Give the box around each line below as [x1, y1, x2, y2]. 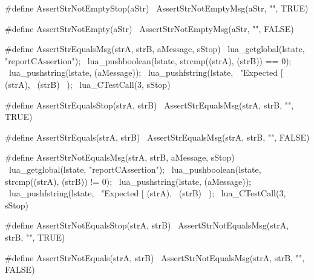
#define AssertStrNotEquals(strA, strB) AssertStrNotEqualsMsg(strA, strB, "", [5, 251, 305, 264]
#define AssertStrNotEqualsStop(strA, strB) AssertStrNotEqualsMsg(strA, [5, 219, 289, 232]
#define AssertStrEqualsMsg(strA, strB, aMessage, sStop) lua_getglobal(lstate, [5, 42, 305, 55]
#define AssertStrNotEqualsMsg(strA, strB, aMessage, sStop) [5, 151, 235, 164]
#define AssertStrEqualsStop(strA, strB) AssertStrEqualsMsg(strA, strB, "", [5, 98, 294, 111]
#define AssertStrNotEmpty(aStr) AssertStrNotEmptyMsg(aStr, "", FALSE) [5, 22, 294, 35]
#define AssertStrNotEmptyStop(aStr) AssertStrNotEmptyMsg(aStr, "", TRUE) [5, 2, 309, 14]
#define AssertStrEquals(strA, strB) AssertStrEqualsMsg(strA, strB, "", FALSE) [5, 130, 310, 143]
